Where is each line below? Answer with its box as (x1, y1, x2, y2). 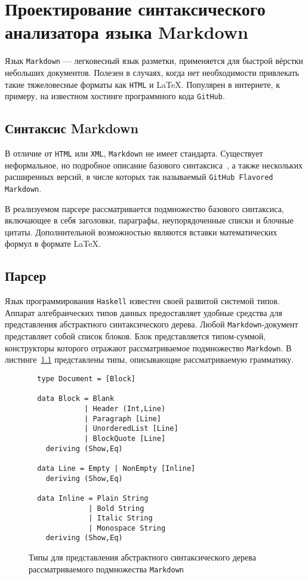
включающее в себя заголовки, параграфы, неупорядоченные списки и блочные (5, 214, 294, 226)
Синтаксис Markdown (5, 119, 138, 137)
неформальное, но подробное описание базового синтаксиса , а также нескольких (5, 158, 303, 171)
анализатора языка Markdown (5, 20, 248, 44)
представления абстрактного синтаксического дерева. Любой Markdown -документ (5, 318, 298, 330)
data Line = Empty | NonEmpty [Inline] (37, 464, 196, 473)
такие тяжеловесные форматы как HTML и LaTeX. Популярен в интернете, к (5, 78, 280, 90)
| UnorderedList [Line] (84, 424, 178, 433)
